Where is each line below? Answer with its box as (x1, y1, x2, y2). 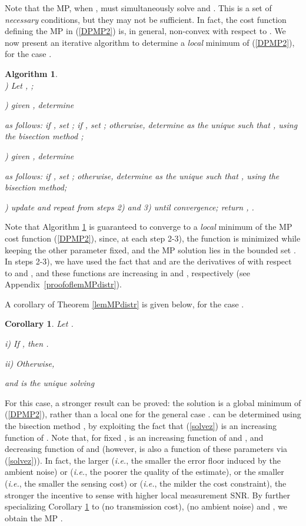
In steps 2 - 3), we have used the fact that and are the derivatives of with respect (5, 255, 292, 267)
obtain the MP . (5, 511, 63, 524)
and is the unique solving (5, 377, 95, 389)
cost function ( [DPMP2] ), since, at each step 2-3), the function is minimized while (5, 232, 301, 244)
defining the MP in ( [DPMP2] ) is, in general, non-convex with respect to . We (5, 25, 286, 37)
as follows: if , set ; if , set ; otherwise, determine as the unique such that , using (5, 118, 298, 130)
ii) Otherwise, (5, 357, 55, 369)
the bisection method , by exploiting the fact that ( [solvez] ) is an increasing (5, 420, 277, 432)
